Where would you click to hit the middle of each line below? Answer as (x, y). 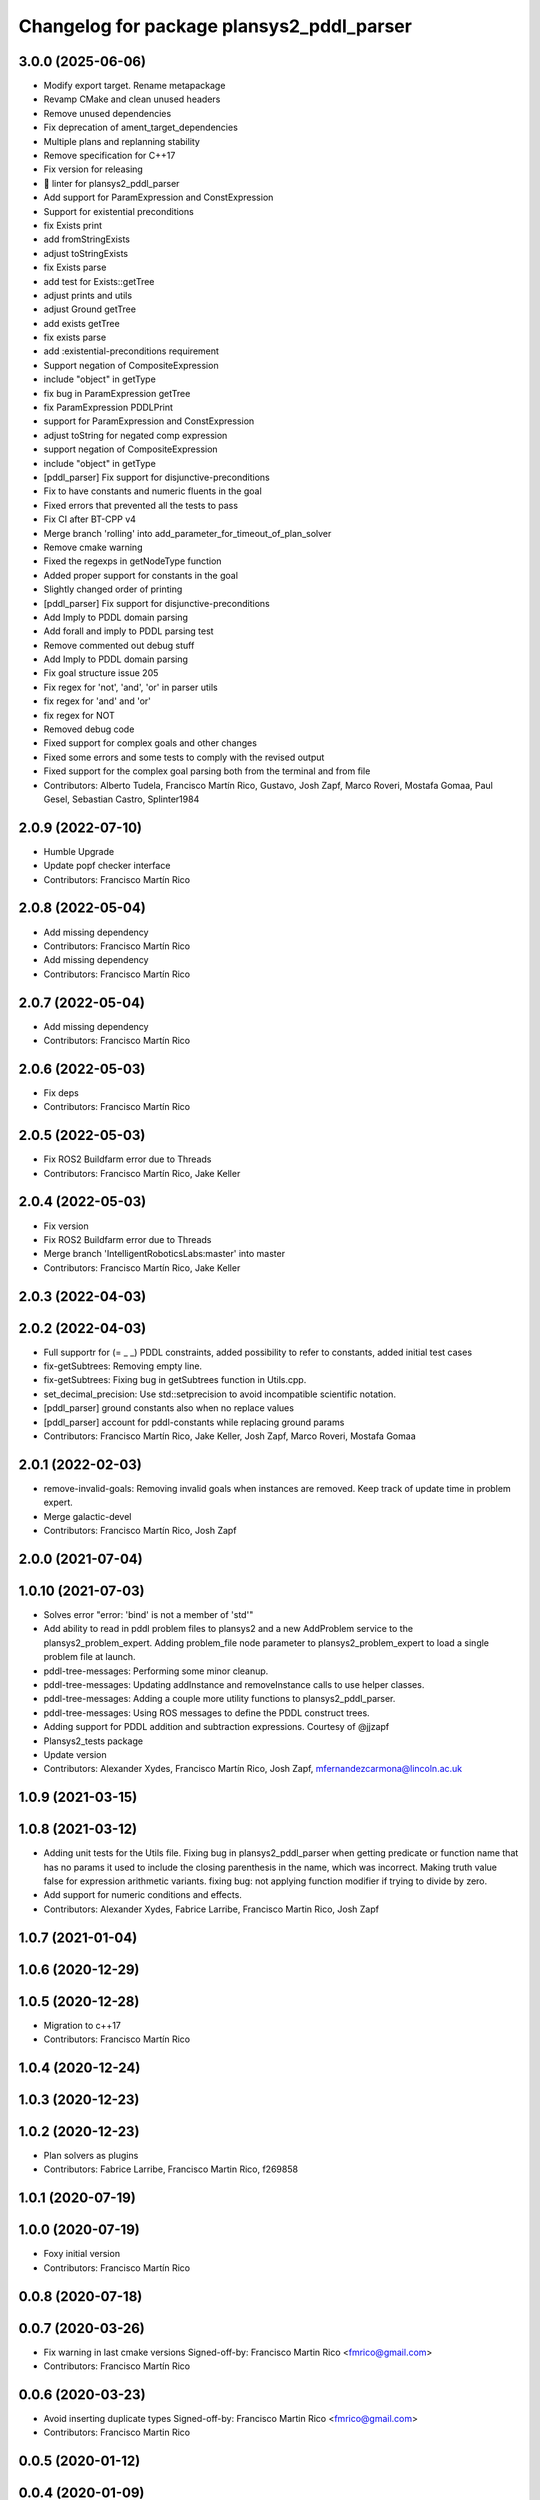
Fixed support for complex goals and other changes (150, 743)
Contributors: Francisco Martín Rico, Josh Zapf (140, 1531)
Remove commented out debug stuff (119, 645)
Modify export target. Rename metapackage (134, 86)
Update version (75, 1754)
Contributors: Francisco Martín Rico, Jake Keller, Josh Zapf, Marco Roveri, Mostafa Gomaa (229, 1436)
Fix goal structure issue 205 (101, 673)
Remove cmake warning (93, 547)
